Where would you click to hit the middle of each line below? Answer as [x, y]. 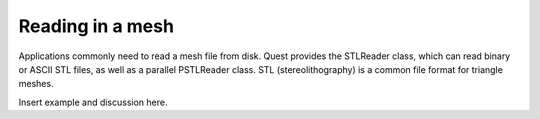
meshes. [36, 84]
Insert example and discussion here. [93, 102]
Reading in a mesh [96, 26]
